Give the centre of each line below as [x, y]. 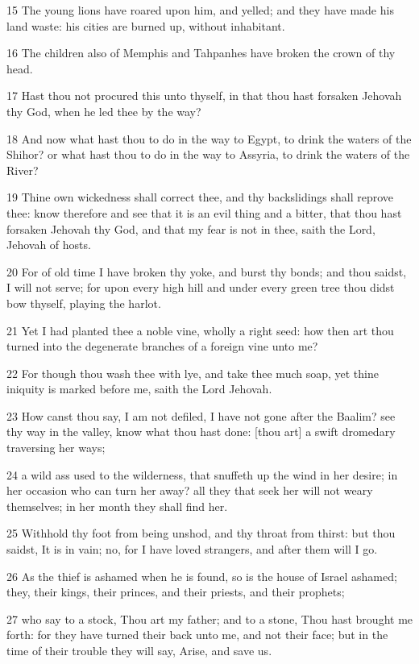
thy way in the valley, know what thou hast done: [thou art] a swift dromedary [201, 432]
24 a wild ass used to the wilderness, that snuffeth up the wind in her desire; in [202, 474]
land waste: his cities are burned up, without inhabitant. [146, 25]
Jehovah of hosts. [49, 245]
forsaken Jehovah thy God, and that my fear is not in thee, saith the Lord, [191, 228]
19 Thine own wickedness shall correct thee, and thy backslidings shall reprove [200, 197]
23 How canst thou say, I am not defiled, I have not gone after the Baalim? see [201, 415]
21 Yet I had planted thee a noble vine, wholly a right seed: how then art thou [200, 330]
